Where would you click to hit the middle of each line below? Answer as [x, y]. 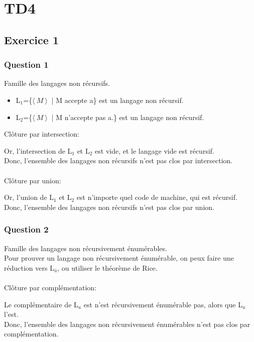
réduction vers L [29, 267]
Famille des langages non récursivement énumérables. [86, 248]
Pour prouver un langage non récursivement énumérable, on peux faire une [119, 258]
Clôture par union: [33, 180]
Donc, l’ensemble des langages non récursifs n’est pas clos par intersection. [118, 160]
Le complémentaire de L [41, 304]
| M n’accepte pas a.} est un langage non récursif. [128, 117]
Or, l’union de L [29, 197]
